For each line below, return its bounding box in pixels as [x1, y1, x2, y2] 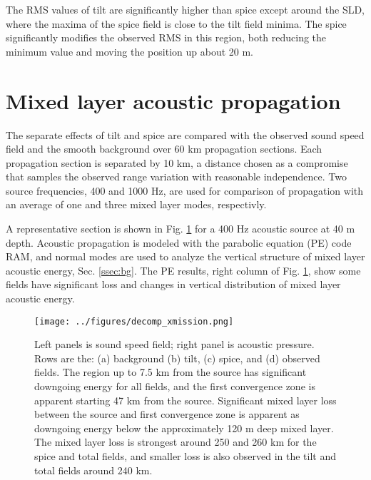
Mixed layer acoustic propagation [6, 86, 341, 115]
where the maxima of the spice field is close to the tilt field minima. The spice [6, 16, 347, 31]
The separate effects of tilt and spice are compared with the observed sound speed [6, 127, 365, 142]
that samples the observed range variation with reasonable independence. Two [6, 169, 347, 184]
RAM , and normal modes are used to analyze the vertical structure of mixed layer [6, 249, 365, 264]
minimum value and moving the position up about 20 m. [6, 44, 253, 58]
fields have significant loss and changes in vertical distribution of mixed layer [6, 277, 341, 292]
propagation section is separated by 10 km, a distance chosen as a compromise [6, 155, 348, 170]
